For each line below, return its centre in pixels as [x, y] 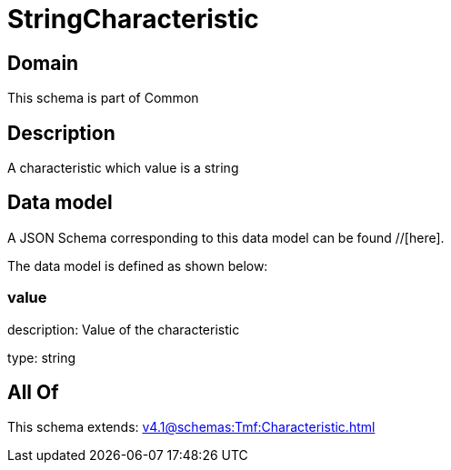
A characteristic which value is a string [123, 168]
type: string [42, 357]
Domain [43, 63]
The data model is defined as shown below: [138, 265]
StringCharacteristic [133, 19]
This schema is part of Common [103, 98]
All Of [33, 393]
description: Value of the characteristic [124, 329]
